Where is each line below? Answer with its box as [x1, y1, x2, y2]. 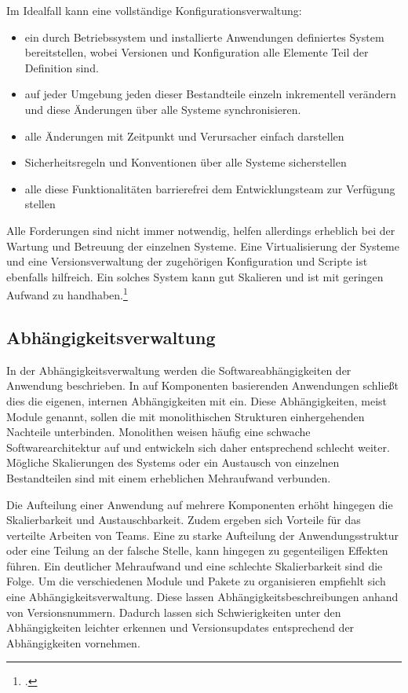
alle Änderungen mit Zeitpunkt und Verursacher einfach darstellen [24, 127, 344, 144]
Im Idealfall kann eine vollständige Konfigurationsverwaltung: [6, 2, 302, 18]
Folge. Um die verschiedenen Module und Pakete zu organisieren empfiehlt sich [6, 573, 386, 589]
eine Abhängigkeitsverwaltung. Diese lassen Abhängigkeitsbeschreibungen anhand [6, 588, 399, 605]
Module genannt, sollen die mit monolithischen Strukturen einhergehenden [6, 408, 365, 424]
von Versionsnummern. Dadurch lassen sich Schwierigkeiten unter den [6, 603, 341, 620]
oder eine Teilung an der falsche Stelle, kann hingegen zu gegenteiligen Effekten [6, 542, 388, 559]
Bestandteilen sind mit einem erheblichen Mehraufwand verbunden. [6, 469, 331, 486]
